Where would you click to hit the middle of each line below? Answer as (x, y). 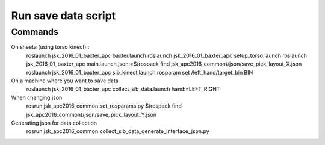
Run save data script (63, 16)
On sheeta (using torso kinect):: (50, 47)
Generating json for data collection (54, 123)
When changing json (37, 97)
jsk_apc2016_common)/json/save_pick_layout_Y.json (91, 114)
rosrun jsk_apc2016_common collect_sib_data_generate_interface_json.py (118, 131)
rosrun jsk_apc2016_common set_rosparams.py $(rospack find (104, 106)
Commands (35, 32)
